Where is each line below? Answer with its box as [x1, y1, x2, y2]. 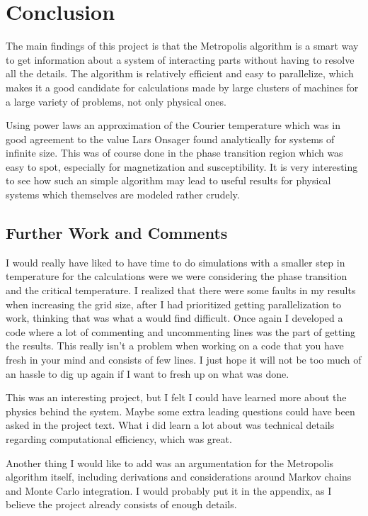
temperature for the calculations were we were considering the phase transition [6, 269, 347, 284]
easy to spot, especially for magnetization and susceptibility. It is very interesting [6, 159, 358, 174]
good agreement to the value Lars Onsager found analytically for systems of [6, 131, 335, 146]
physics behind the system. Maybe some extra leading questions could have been [6, 403, 355, 418]
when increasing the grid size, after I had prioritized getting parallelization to [6, 296, 342, 311]
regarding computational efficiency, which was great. [6, 431, 232, 446]
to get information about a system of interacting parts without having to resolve [6, 52, 355, 67]
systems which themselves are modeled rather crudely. [6, 187, 240, 202]
